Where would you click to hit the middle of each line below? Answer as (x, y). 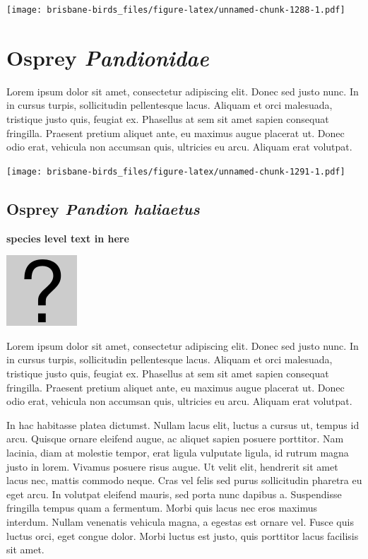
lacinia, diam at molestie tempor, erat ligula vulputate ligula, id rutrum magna (178, 452)
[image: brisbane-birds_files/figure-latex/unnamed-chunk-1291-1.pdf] (176, 171)
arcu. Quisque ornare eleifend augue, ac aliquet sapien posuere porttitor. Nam (175, 439)
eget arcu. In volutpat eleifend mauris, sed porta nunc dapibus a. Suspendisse (174, 494)
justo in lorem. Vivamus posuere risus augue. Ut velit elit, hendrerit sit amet (172, 466)
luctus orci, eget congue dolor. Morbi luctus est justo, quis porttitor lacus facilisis (183, 535)
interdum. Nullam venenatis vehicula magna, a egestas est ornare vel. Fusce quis (180, 521)
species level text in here (68, 238)
